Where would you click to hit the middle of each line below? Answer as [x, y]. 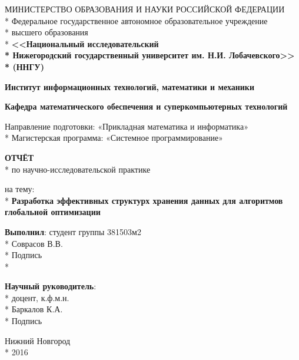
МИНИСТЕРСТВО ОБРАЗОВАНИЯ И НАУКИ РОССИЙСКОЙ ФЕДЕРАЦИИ [145, 9]
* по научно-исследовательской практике [78, 169]
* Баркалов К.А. [34, 309]
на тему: [20, 189]
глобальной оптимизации [53, 212]
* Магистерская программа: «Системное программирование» [114, 138]
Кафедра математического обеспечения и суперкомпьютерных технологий [146, 106]
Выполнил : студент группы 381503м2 [73, 231]
